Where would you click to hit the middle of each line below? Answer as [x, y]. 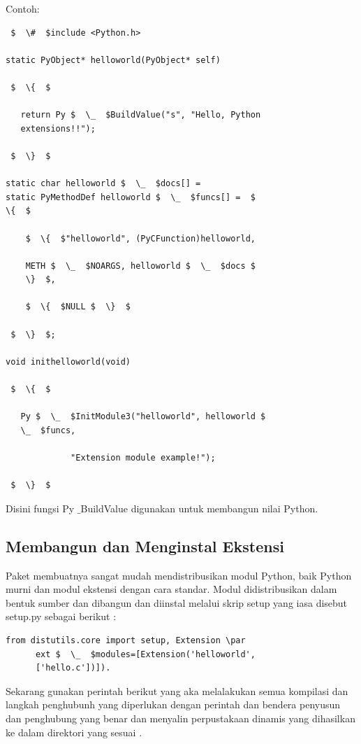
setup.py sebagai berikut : [61, 616]
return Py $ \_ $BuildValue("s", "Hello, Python [141, 115]
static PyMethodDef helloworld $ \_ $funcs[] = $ [131, 197]
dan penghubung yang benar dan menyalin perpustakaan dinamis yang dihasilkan [180, 718]
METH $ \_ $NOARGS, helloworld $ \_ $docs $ [140, 266]
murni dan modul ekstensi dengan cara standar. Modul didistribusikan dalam [171, 589]
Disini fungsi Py [40, 508]
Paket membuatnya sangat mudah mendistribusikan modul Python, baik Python [179, 575]
